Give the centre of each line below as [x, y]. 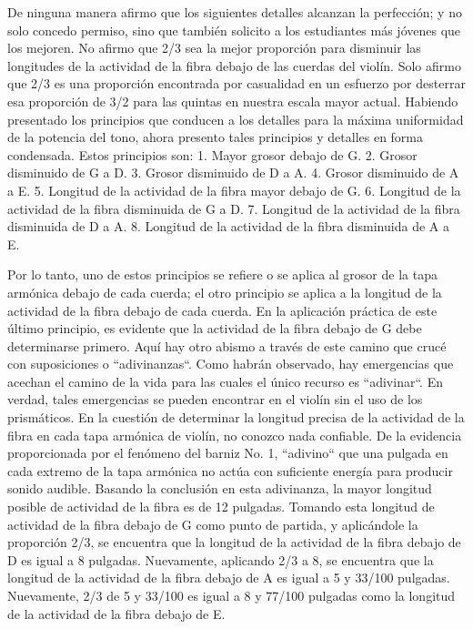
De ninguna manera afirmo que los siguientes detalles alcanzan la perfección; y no [235, 12]
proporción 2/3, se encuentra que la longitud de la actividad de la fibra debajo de [234, 542]
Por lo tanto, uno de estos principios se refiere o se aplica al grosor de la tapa [222, 274]
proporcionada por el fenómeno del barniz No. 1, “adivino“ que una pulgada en [228, 453]
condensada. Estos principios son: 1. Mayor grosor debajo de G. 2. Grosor [212, 154]
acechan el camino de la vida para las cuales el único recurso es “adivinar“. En [225, 381]
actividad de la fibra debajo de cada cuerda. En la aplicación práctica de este [222, 310]
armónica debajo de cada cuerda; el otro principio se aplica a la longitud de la [225, 292]
